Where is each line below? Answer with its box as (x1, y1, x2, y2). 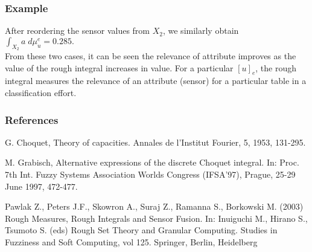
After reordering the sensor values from (5, 24, 150, 37)
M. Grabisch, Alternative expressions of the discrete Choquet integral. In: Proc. (5, 156, 299, 169)
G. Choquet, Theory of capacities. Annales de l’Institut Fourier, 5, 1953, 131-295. (5, 135, 306, 148)
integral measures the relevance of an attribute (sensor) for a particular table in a (5, 74, 307, 87)
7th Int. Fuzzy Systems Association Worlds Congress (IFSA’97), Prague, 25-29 (5, 168, 296, 180)
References (5, 112, 59, 127)
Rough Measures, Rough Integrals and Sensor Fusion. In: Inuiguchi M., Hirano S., (5, 212, 308, 224)
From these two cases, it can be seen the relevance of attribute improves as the (5, 50, 296, 62)
